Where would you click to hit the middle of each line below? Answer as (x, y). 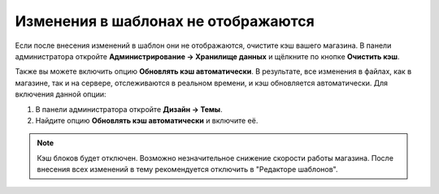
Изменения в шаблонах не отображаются (165, 21)
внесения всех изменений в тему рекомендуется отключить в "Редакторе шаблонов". (187, 170)
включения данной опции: (61, 94)
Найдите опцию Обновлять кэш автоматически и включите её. (147, 120)
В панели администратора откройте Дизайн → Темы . (129, 109)
